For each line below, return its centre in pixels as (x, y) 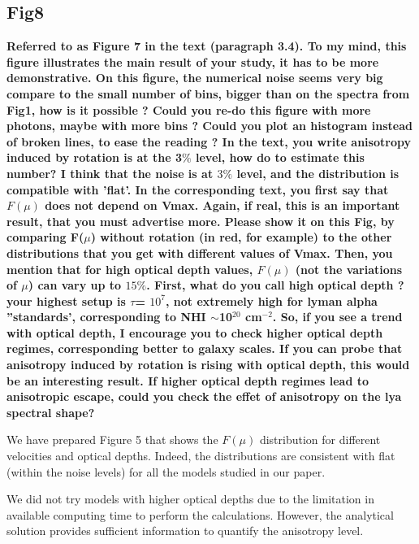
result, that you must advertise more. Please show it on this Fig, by (201, 221)
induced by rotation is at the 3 (94, 157)
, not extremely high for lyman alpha (271, 300)
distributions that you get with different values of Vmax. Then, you (200, 252)
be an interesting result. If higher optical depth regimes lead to (188, 380)
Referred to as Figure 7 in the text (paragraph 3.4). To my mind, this (207, 46)
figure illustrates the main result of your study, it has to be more (193, 61)
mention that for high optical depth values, (130, 269)
